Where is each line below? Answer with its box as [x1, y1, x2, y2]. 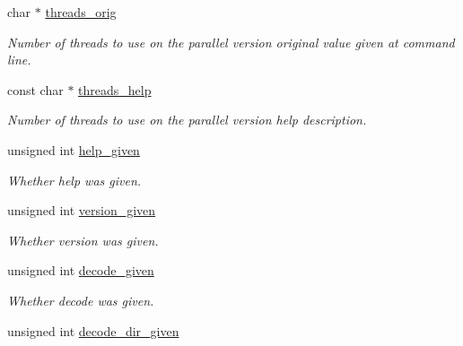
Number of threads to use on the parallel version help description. [7, 110, 367, 129]
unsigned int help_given [7, 140, 140, 159]
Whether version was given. [7, 230, 159, 249]
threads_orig [45, 3, 117, 21]
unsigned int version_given [7, 201, 156, 220]
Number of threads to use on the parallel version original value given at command [7, 32, 455, 51]
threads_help [78, 80, 152, 99]
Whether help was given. [7, 170, 142, 189]
